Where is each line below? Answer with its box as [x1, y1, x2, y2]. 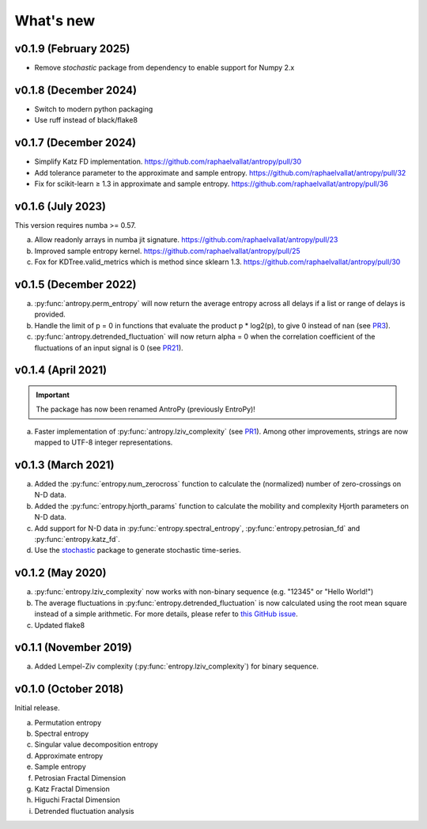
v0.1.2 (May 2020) [14, 566, 107, 580]
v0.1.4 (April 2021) [14, 364, 107, 377]
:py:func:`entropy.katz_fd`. [34, 535, 120, 544]
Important [36, 390, 70, 399]
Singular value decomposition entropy [34, 740, 158, 749]
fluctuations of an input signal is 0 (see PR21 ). [34, 343, 183, 352]
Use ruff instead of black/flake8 [34, 115, 138, 125]
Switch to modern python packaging [34, 104, 153, 114]
